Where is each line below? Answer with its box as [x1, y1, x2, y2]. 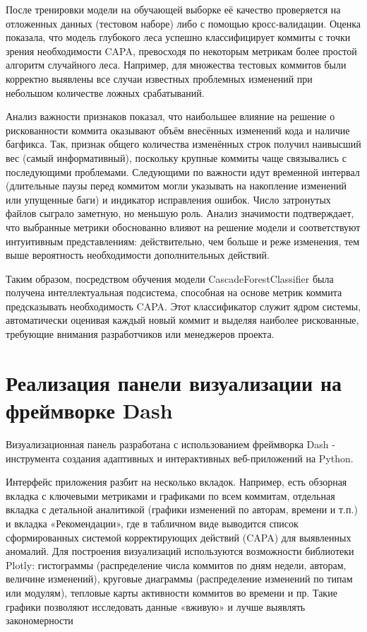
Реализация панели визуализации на [6, 368, 342, 397]
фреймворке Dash [6, 396, 173, 425]
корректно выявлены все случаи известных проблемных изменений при [6, 71, 313, 86]
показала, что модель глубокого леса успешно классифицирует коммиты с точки [6, 30, 351, 45]
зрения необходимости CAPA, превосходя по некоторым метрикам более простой [6, 43, 357, 58]
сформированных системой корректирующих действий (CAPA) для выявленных [6, 529, 351, 544]
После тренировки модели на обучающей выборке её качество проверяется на [6, 2, 341, 16]
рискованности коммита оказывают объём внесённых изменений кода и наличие [6, 122, 350, 137]
